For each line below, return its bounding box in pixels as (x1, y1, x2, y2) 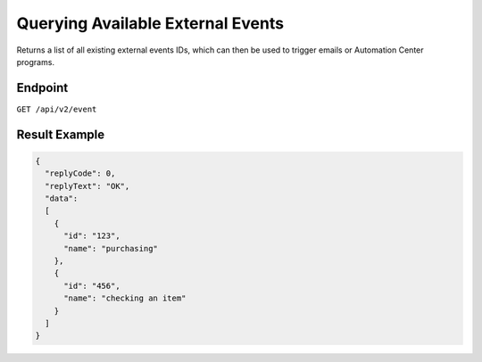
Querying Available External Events (16, 13, 285, 33)
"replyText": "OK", (45, 181, 130, 191)
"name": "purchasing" (63, 243, 158, 253)
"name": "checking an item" (63, 293, 187, 303)
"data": (45, 193, 79, 204)
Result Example (16, 127, 105, 142)
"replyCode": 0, (45, 169, 116, 178)
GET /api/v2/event (16, 103, 97, 114)
